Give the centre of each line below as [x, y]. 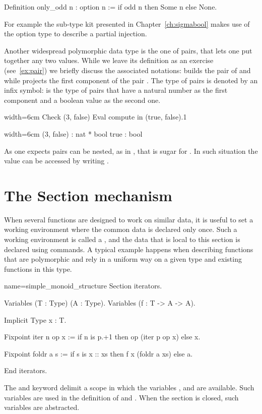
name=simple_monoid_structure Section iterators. [83, 286]
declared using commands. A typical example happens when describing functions [129, 249]
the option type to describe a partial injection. [76, 34]
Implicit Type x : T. [35, 319]
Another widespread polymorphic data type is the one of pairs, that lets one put [128, 50]
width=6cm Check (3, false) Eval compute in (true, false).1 [95, 117]
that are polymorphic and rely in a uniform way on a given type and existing [123, 259]
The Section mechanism [88, 195]
